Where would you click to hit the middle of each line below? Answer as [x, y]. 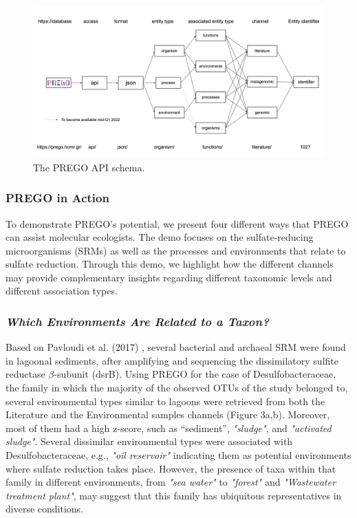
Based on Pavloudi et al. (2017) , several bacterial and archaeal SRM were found [176, 347]
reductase [25, 374]
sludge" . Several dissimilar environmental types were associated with [149, 441]
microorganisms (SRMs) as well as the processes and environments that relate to [176, 250]
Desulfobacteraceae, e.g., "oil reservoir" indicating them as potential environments [178, 455]
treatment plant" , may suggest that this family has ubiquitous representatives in [174, 495]
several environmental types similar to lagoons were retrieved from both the [165, 401]
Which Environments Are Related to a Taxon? [137, 321]
